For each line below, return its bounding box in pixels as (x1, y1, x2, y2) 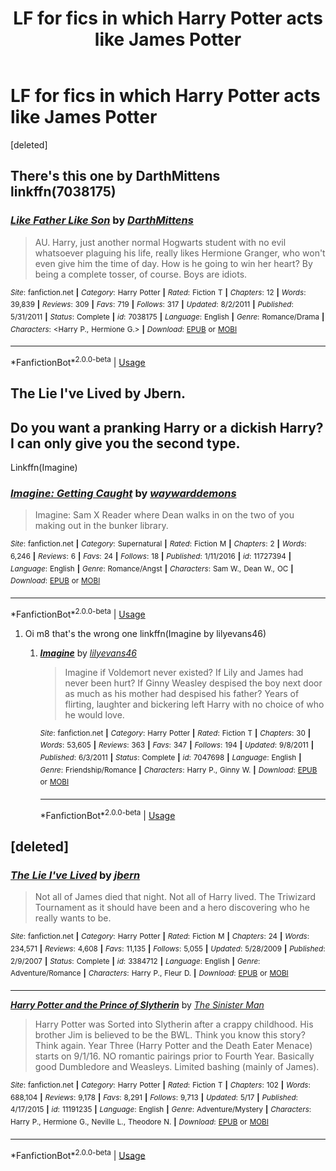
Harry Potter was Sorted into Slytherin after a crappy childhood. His (34, 1018, 314, 1030)
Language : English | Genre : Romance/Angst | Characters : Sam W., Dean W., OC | (10, 563, 294, 574)
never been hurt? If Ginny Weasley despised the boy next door (64, 677, 323, 689)
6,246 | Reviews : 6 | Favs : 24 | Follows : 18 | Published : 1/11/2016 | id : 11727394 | (10, 552, 292, 562)
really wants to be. (34, 912, 112, 924)
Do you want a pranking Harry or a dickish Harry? (10, 419, 324, 436)
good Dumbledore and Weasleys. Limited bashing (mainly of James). (34, 1060, 320, 1072)
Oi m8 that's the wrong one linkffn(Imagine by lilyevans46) (24, 627, 267, 639)
